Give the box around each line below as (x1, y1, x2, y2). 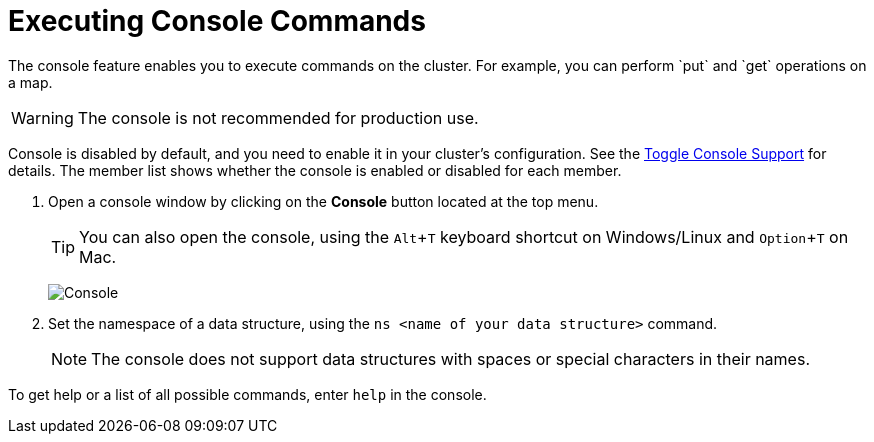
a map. (8, 73, 53, 91)
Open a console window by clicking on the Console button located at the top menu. (48, 192, 599, 210)
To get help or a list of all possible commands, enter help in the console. (8, 385, 487, 403)
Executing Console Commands (8, 4, 426, 38)
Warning (11, 107, 74, 128)
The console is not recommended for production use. (77, 107, 479, 128)
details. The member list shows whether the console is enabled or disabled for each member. (8, 161, 622, 179)
